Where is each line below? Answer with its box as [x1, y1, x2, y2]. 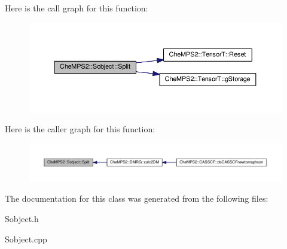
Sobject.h [5, 212, 39, 225]
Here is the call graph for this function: [5, 2, 148, 14]
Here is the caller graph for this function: [5, 122, 155, 135]
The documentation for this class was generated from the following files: [5, 192, 268, 205]
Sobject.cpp [5, 232, 47, 245]
